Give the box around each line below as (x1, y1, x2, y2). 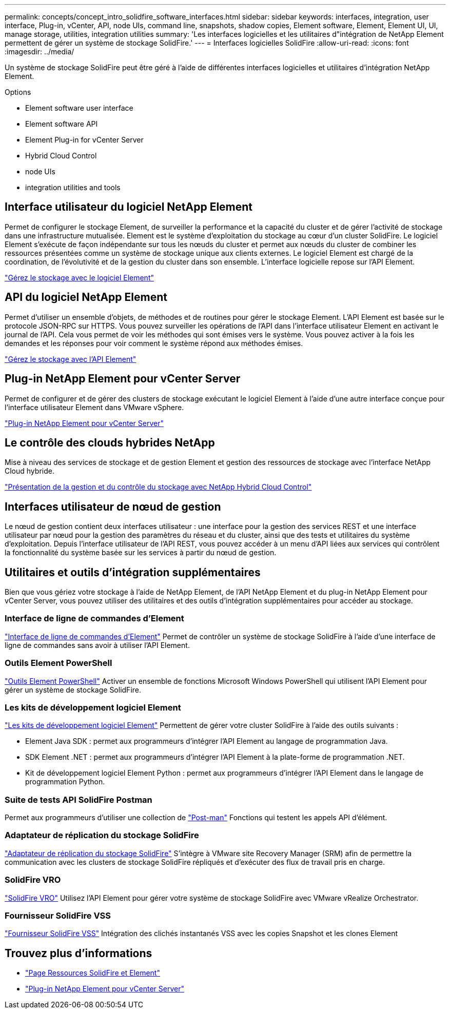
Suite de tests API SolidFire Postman (5, 794, 152, 805)
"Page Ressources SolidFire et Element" (25, 968, 160, 978)
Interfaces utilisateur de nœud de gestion (5, 500, 221, 513)
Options (5, 88, 31, 96)
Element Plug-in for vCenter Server (25, 135, 144, 144)
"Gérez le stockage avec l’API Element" (5, 354, 136, 363)
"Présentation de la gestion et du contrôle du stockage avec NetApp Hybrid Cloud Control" (5, 482, 312, 492)
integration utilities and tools (25, 183, 121, 192)
